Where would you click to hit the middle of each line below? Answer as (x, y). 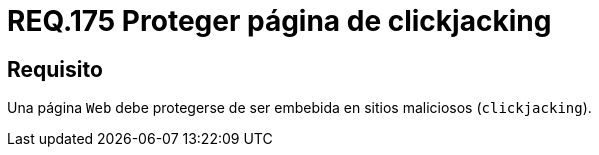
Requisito (55, 69)
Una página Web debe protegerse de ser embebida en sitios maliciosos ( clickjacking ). (299, 108)
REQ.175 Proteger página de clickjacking (279, 21)
